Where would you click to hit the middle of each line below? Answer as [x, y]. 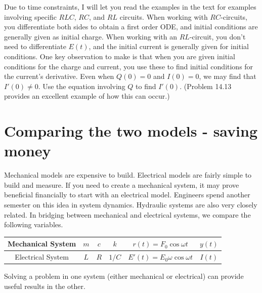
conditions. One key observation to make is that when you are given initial [120, 56]
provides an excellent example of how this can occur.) [87, 96]
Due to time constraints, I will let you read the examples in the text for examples [130, 7]
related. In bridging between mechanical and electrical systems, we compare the [127, 214]
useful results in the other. [45, 286]
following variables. [34, 224]
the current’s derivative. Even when [59, 76]
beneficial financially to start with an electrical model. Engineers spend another [127, 195]
